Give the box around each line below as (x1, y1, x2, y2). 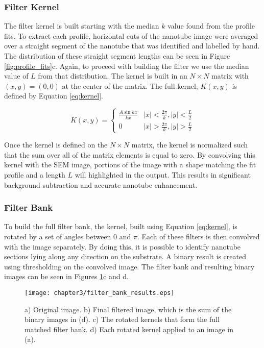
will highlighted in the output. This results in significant (75, 169, 251, 180)
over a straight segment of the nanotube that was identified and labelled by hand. (4, 40, 260, 51)
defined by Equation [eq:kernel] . (4, 90, 103, 101)
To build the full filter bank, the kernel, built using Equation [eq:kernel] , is (4, 221, 237, 232)
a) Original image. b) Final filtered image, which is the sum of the (25, 304, 232, 314)
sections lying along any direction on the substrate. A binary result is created (4, 251, 246, 262)
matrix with (211, 70, 249, 81)
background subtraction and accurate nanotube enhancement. (4, 179, 198, 190)
